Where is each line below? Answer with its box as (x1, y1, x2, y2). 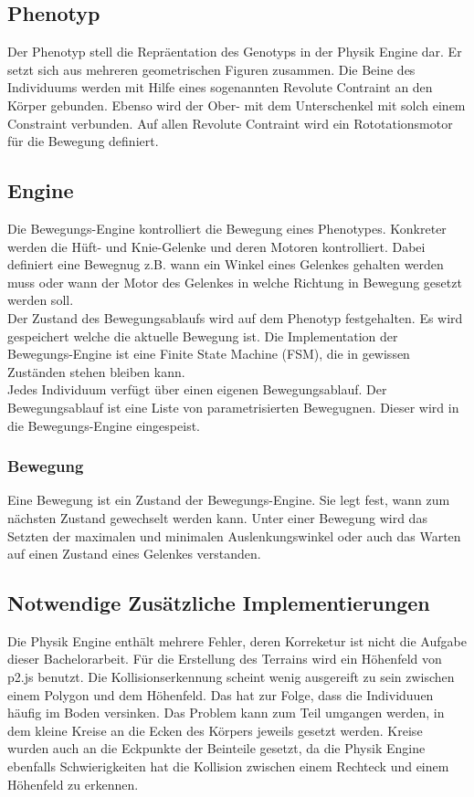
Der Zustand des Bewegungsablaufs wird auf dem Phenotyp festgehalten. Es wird (7, 308, 463, 327)
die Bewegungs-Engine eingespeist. (7, 415, 200, 435)
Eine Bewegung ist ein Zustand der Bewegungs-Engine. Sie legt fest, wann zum (7, 490, 450, 509)
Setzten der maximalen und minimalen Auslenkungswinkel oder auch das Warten (7, 526, 461, 545)
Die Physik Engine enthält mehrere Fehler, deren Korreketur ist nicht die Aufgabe (7, 631, 467, 650)
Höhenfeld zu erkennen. (7, 774, 139, 793)
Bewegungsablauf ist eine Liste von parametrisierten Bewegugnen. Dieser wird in (7, 397, 459, 416)
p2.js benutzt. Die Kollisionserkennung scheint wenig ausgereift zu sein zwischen (7, 667, 455, 687)
